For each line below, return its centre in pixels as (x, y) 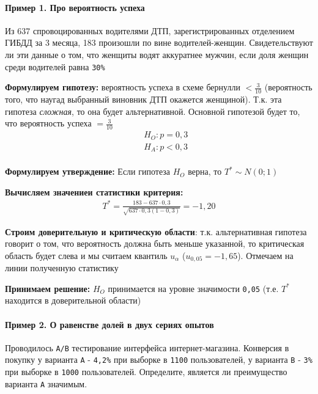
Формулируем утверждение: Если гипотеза (88, 171)
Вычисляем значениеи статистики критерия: (94, 192)
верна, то (205, 171)
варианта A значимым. (46, 383)
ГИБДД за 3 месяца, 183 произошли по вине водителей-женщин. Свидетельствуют (159, 42)
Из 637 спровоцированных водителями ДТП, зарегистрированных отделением (150, 30)
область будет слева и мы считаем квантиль (86, 255)
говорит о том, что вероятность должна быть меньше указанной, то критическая (155, 243)
